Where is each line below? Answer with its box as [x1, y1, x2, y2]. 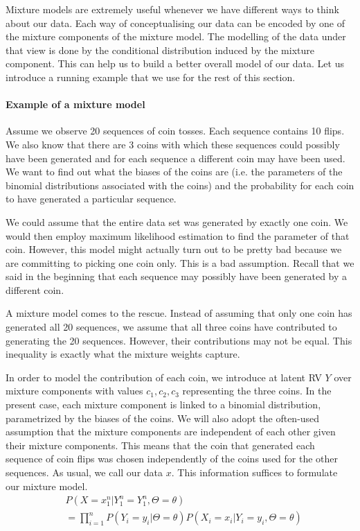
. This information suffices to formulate [171, 465, 338, 480]
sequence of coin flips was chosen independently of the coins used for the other [6, 451, 339, 466]
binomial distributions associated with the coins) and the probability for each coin [6, 177, 354, 192]
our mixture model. [6, 478, 88, 493]
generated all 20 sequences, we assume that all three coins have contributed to [6, 320, 337, 334]
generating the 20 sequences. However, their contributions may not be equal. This [6, 333, 352, 347]
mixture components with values [6, 383, 143, 398]
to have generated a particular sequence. [6, 191, 177, 206]
